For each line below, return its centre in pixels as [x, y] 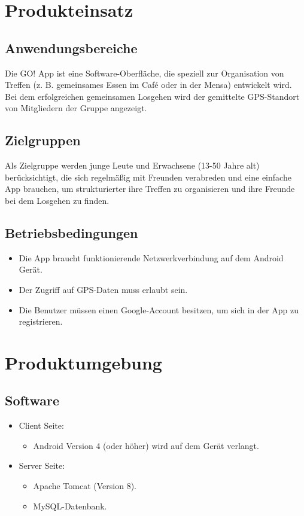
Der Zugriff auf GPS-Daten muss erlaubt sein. [103, 289]
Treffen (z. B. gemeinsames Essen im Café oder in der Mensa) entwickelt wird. [148, 85]
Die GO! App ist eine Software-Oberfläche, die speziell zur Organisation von [145, 73]
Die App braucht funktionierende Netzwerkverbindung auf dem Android [151, 257]
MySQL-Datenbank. [70, 506]
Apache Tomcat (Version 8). [85, 486]
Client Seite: [41, 425]
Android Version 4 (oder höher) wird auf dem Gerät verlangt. [146, 445]
